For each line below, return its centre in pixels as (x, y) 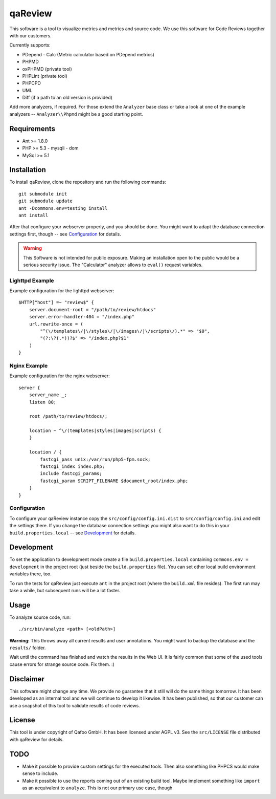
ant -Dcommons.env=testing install (63, 208)
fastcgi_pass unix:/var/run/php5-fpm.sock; (95, 459)
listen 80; (43, 402)
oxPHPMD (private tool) (47, 69)
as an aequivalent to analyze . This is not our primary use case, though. (98, 788)
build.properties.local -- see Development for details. (73, 533)
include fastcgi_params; (71, 474)
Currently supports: (30, 45)
